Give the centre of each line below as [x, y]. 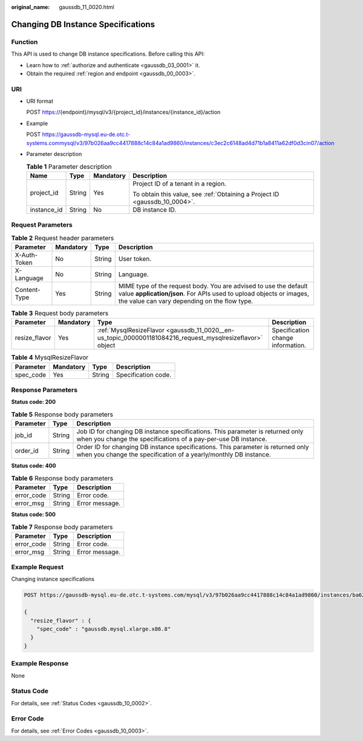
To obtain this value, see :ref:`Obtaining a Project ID [206, 194]
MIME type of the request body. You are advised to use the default [213, 286]
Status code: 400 [34, 466]
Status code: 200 [34, 402]
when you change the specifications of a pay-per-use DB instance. [172, 439]
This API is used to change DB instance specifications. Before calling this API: [108, 54]
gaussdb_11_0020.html [87, 7]
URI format [40, 101]
